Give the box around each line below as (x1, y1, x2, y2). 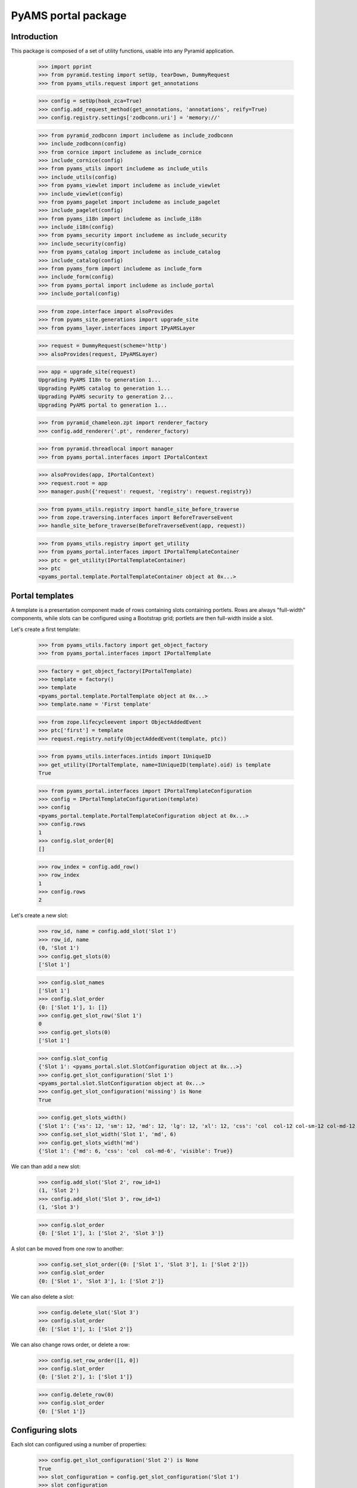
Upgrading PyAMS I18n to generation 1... (38, 377, 161, 383)
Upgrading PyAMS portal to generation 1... (38, 402, 168, 408)
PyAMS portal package (11, 9, 127, 22)
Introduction (11, 32, 58, 42)
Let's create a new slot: (11, 912, 68, 919)
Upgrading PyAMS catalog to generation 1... (38, 384, 171, 392)
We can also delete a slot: (11, 1293, 74, 1300)
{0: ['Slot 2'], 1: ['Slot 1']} (38, 1374, 133, 1380)
